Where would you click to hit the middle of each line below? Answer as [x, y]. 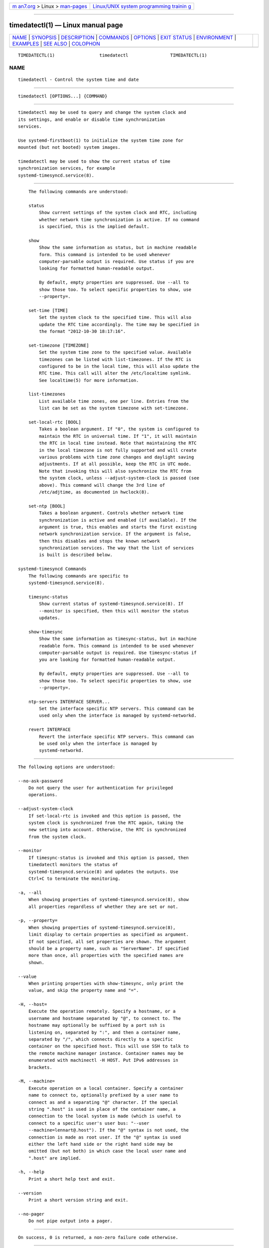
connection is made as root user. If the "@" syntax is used [105, 1137]
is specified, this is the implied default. [94, 227]
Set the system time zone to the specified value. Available [115, 352]
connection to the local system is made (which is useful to [105, 1116]
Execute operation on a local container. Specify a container [106, 1088]
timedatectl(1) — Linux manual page [66, 25]
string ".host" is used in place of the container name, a [102, 1109]
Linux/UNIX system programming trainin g [142, 6]
